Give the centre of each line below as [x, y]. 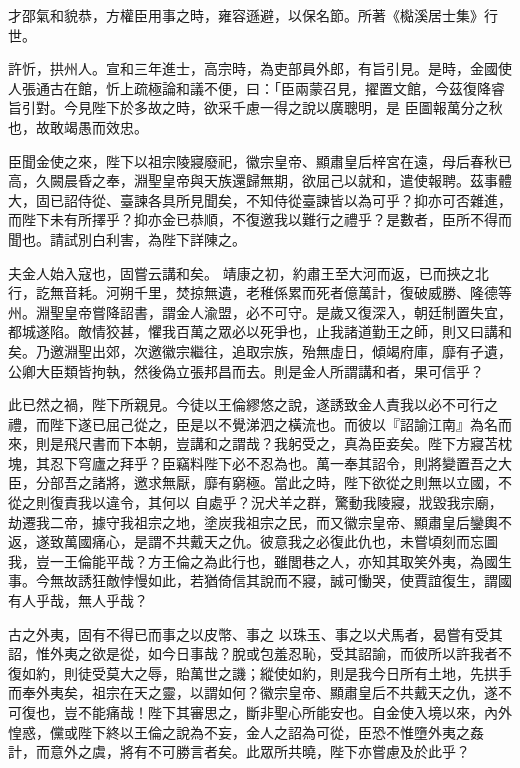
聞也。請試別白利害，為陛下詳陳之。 [127, 238]
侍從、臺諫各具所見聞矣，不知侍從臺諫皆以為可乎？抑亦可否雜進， [294, 199]
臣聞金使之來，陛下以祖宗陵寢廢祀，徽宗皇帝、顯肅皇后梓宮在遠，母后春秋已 [260, 160]
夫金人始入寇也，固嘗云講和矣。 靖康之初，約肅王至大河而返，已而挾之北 [248, 272]
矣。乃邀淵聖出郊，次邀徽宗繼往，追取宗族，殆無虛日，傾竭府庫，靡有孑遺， [260, 350]
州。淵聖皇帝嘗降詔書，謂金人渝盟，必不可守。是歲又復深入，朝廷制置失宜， [260, 311]
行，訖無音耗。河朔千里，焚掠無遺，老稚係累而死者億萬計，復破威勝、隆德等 [260, 292]
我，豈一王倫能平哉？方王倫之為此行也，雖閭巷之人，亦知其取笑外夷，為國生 [260, 560]
